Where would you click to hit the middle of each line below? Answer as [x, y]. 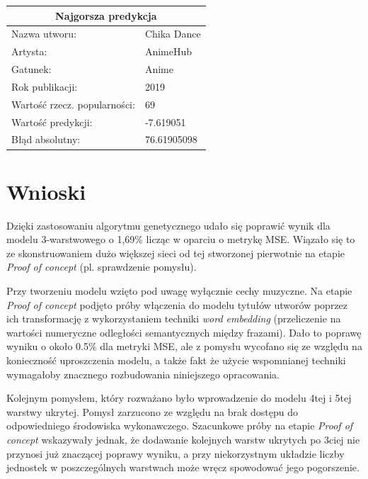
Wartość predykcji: [52, 122]
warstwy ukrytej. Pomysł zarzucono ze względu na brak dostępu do [153, 411]
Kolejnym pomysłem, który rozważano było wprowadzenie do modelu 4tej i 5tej [179, 398]
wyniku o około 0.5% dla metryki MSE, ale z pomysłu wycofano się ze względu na [184, 346]
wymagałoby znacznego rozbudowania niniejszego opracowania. [143, 374]
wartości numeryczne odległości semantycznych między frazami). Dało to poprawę [184, 332]
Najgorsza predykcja [106, 15]
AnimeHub [168, 51]
